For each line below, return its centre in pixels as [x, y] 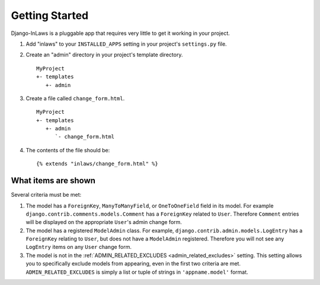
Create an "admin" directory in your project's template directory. [104, 55]
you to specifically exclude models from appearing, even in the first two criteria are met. [133, 264]
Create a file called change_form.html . [75, 98]
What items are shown [53, 181]
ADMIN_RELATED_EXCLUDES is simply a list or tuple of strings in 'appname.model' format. [137, 272]
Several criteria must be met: [46, 195]
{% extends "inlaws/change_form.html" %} [97, 164]
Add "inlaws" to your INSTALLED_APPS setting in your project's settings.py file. [127, 44]
